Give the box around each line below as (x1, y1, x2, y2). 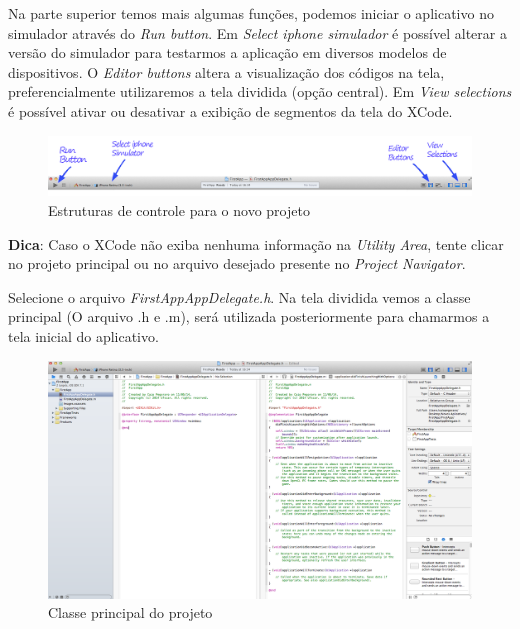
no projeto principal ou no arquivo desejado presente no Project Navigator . (8, 253, 466, 274)
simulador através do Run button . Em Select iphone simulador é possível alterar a (8, 22, 507, 43)
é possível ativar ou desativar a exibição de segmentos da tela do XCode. (8, 100, 453, 121)
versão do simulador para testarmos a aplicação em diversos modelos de (8, 42, 447, 63)
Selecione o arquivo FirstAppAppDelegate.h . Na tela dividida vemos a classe (8, 286, 471, 307)
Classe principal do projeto (48, 602, 213, 623)
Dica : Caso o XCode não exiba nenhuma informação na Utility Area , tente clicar (8, 233, 504, 254)
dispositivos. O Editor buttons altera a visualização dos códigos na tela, (8, 61, 445, 82)
